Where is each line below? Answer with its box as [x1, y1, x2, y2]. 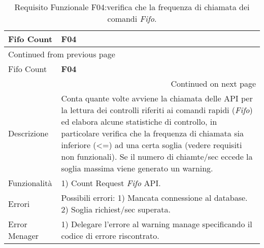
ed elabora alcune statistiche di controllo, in [61, 116, 217, 127]
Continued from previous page [8, 48, 115, 60]
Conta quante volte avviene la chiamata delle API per [61, 92, 253, 104]
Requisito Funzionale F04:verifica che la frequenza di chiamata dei [14, 1, 250, 13]
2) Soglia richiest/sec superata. [61, 203, 171, 215]
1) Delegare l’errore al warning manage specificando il [61, 218, 252, 230]
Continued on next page [171, 78, 256, 89]
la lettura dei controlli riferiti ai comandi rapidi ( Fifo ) [61, 104, 253, 116]
